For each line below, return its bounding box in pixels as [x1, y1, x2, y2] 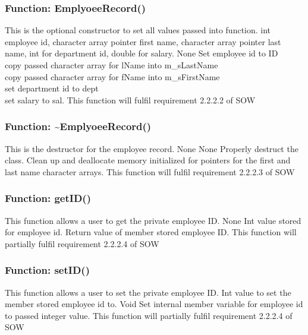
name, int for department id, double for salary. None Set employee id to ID [5, 47, 278, 59]
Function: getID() [5, 191, 91, 206]
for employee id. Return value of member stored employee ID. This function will [5, 226, 297, 238]
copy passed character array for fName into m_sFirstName [5, 70, 220, 83]
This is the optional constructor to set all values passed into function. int [5, 24, 271, 36]
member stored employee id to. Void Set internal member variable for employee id [5, 298, 303, 310]
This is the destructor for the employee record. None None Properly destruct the [5, 142, 298, 154]
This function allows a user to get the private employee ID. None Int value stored [5, 214, 301, 226]
